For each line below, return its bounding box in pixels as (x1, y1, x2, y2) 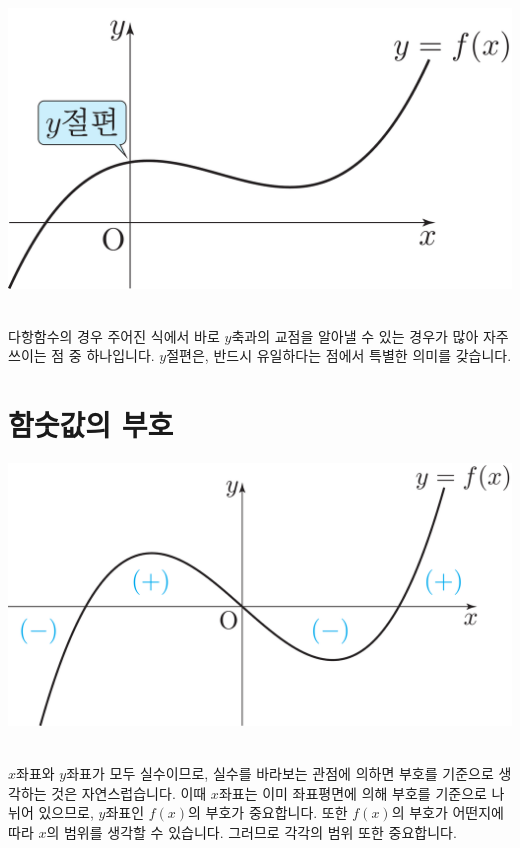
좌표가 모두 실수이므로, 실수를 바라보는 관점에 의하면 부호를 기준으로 (66, 763, 494, 784)
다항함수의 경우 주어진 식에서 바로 (8, 325, 220, 346)
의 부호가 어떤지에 (391, 802, 505, 823)
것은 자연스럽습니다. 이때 (51, 782, 207, 803)
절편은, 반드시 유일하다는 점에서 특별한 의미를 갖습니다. (166, 345, 512, 366)
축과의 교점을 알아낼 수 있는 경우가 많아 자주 (231, 325, 509, 346)
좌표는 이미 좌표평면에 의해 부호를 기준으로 (218, 782, 487, 803)
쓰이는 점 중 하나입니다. (8, 345, 155, 366)
